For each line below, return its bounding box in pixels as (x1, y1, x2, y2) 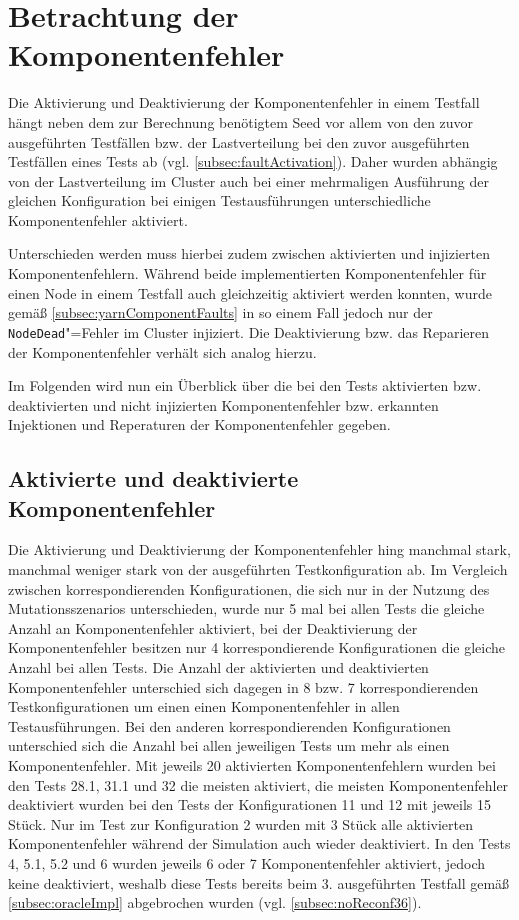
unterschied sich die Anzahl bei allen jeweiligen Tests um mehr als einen (8, 735, 450, 756)
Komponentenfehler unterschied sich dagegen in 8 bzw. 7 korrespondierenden (8, 676, 479, 697)
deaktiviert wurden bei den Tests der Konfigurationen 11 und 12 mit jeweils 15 (8, 794, 492, 815)
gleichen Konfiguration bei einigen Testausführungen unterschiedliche (8, 190, 431, 211)
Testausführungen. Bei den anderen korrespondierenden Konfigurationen (8, 715, 451, 736)
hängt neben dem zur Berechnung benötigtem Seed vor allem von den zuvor (8, 111, 474, 132)
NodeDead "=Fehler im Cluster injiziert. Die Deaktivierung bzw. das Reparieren (8, 321, 489, 342)
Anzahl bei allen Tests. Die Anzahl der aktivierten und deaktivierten (8, 657, 429, 678)
